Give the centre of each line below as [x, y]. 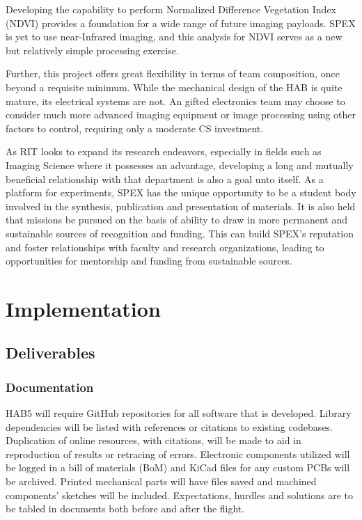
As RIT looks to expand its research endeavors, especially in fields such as [164, 151]
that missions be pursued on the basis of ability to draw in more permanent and [177, 220]
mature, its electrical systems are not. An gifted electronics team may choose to [175, 101]
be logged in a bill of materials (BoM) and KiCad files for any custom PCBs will [178, 467]
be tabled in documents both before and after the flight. [125, 509]
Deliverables [50, 353]
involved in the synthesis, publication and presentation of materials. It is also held [181, 206]
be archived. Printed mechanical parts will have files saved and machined [161, 481]
